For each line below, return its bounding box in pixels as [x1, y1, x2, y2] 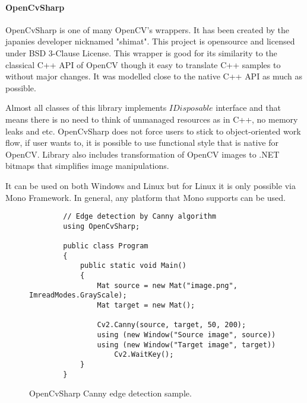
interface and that [216, 101, 281, 114]
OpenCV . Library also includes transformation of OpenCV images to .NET [5, 148, 280, 160]
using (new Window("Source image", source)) [97, 330, 276, 339]
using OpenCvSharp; [63, 222, 140, 231]
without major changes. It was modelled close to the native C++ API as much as [5, 70, 302, 82]
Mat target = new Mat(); [97, 301, 195, 310]
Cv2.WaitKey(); [114, 350, 174, 359]
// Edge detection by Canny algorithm [63, 212, 216, 221]
